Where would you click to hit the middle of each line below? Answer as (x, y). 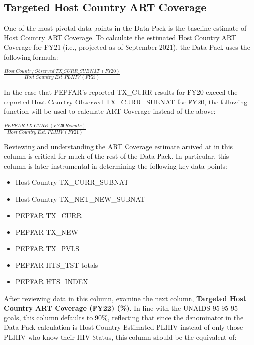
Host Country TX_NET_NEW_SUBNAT (80, 198)
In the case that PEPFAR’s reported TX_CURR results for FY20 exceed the (121, 92)
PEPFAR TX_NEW (47, 232)
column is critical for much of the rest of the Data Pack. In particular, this (117, 156)
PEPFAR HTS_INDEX (52, 281)
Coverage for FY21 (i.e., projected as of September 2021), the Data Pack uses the (127, 47)
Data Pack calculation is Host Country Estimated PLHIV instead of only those (124, 327)
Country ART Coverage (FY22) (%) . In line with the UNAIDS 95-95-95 (121, 308)
